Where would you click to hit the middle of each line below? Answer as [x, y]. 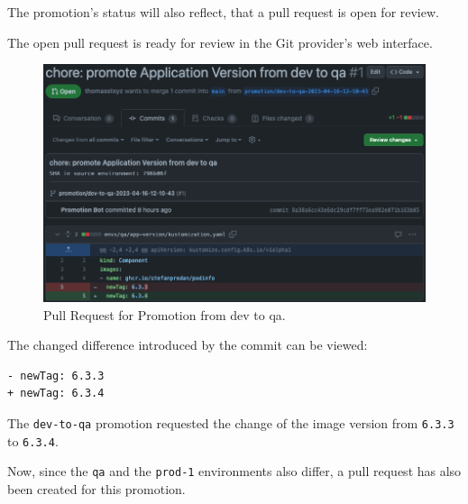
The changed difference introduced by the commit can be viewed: [188, 345]
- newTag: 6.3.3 [56, 376]
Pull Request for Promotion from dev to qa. [165, 314]
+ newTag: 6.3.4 [56, 394]
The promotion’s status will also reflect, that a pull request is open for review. [223, 12]
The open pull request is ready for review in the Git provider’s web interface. [220, 42]
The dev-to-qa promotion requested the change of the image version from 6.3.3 [231, 423]
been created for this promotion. [96, 489]
